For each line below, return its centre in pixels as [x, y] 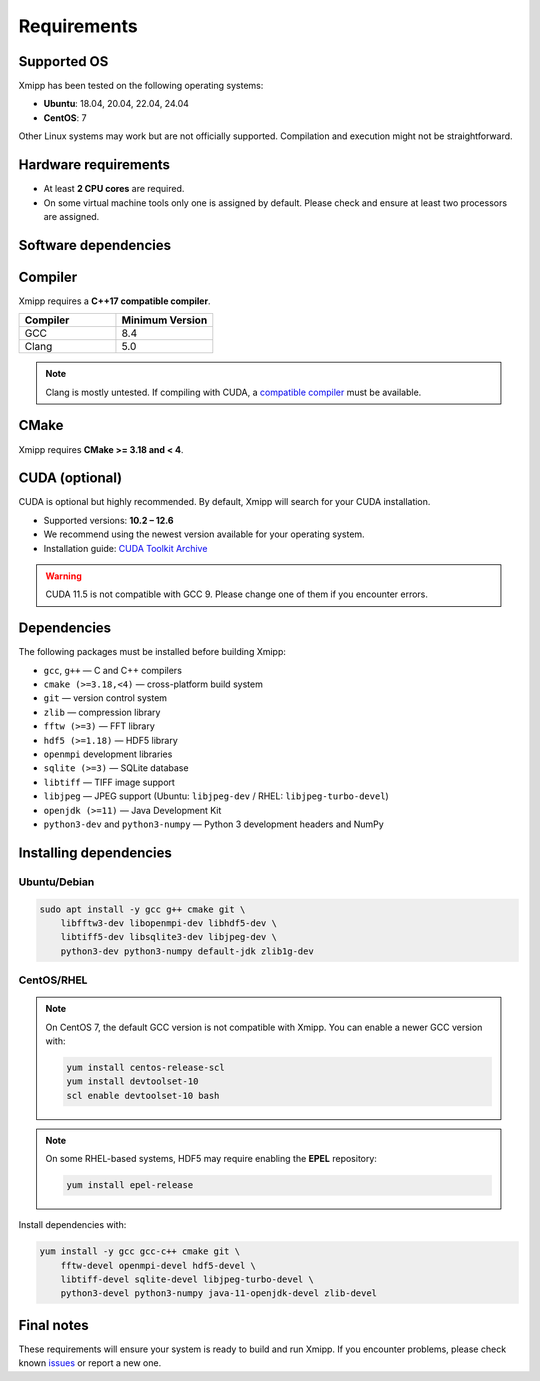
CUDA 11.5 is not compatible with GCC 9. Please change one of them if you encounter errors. [237, 594]
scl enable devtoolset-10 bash [143, 1095]
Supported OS [63, 61]
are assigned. [71, 216]
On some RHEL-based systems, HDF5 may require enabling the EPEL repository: [211, 1159]
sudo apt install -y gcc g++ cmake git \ [142, 909]
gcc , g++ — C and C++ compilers [112, 670]
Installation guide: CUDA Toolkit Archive [125, 548]
